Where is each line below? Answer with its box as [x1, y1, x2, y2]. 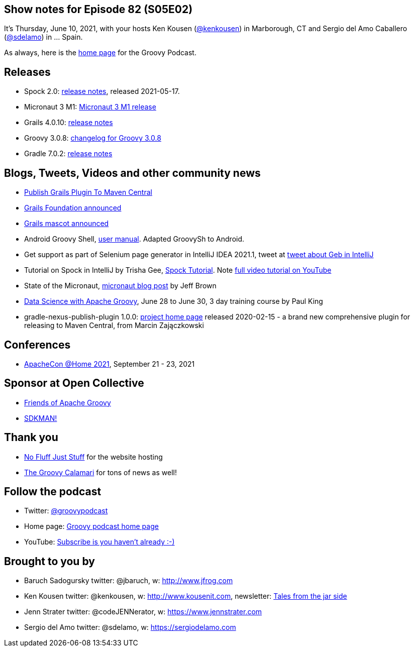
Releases [4, 65, 51, 78]
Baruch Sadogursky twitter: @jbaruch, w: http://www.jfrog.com [24, 576, 233, 585]
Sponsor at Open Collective [4, 377, 144, 390]
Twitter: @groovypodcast [24, 506, 108, 515]
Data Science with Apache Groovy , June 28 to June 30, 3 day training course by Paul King [24, 297, 323, 306]
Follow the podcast [4, 485, 101, 498]
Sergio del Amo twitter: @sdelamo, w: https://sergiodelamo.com [24, 623, 236, 632]
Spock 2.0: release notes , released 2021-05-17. [24, 87, 180, 96]
